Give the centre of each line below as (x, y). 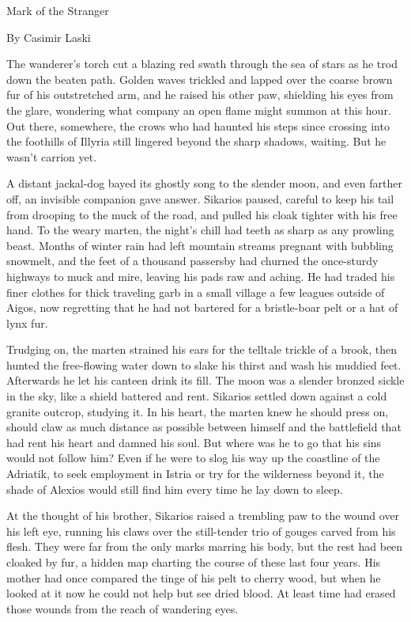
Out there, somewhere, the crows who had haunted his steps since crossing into (198, 125)
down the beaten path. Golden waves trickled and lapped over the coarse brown (200, 79)
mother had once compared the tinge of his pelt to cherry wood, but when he (194, 577)
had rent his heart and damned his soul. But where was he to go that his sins (194, 442)
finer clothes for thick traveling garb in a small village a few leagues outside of (196, 292)
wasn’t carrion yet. (52, 156)
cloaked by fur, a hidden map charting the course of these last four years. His (194, 562)
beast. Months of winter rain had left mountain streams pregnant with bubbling (200, 245)
